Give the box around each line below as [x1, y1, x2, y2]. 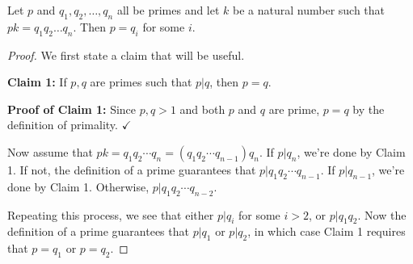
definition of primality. [7, 116, 118, 133]
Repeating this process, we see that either [7, 206, 214, 223]
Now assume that [7, 143, 93, 160]
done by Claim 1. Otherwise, [7, 178, 150, 195]
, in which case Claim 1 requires [247, 223, 406, 240]
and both [179, 100, 225, 117]
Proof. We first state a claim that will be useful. [7, 46, 245, 63]
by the [352, 100, 385, 117]
